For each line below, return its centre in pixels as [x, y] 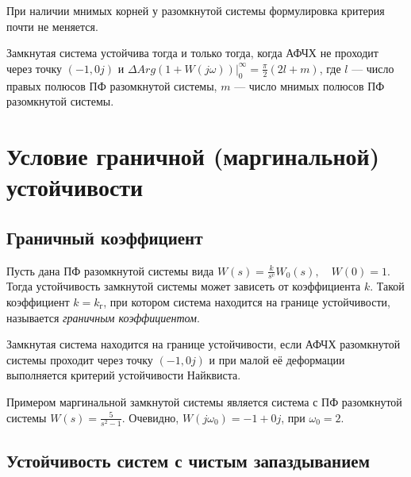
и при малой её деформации [277, 359]
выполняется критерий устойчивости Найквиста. [124, 375]
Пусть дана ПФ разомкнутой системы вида [110, 270]
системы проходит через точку [80, 359]
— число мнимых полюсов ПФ [309, 85]
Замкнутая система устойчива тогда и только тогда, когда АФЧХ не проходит [192, 53]
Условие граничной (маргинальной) [193, 155]
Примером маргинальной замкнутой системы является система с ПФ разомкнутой [204, 401]
